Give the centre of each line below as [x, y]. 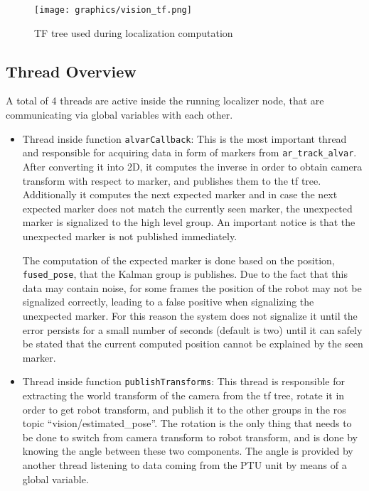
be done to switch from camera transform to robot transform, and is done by [190, 437]
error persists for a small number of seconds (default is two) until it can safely [192, 329]
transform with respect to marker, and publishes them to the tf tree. [172, 180]
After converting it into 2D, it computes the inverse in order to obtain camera [192, 166]
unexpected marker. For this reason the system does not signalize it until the [190, 315]
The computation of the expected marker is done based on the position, [178, 260]
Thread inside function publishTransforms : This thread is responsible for [184, 381]
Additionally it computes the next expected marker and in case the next [180, 194]
